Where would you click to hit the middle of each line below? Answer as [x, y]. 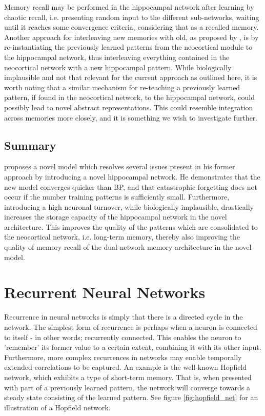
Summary [30, 145]
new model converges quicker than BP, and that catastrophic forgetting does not [131, 186]
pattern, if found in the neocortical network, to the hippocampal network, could [130, 97]
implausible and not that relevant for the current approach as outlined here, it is [131, 77]
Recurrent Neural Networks [105, 292]
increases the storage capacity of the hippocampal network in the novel [116, 217]
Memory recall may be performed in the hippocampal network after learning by [129, 7]
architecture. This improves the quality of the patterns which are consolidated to [131, 226]
